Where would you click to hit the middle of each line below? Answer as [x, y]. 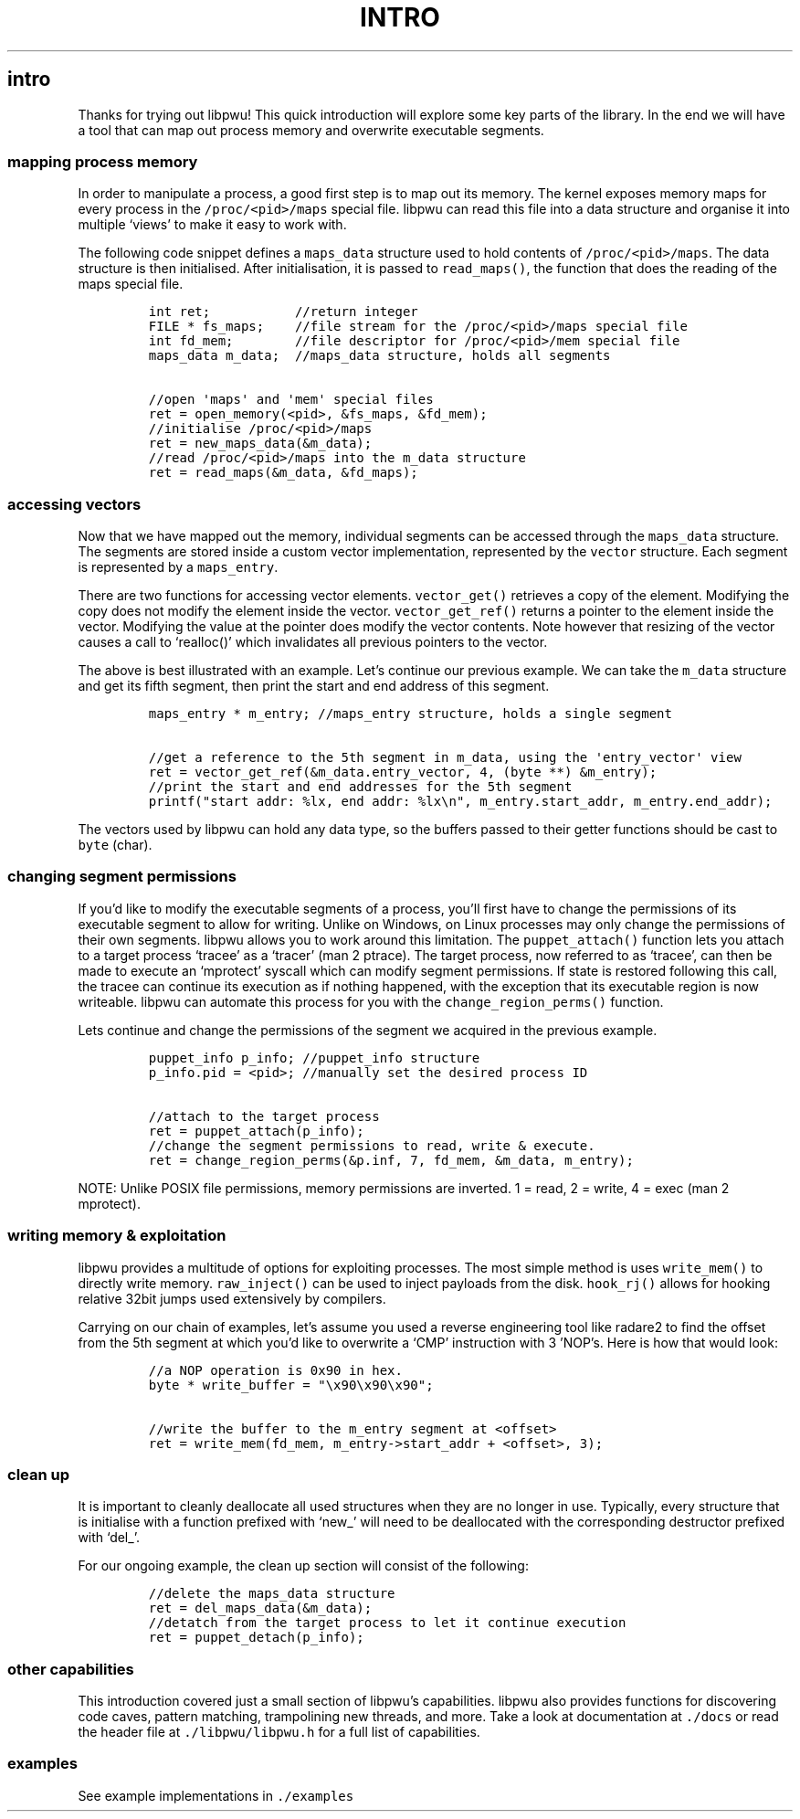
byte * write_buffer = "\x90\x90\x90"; [291, 1385]
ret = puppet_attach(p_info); [256, 1131]
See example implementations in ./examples [216, 1795]
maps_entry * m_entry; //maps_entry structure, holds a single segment [410, 714]
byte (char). [115, 845]
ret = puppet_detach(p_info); [256, 1638]
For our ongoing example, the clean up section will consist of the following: [303, 1566]
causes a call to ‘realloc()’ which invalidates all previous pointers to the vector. [313, 642]
